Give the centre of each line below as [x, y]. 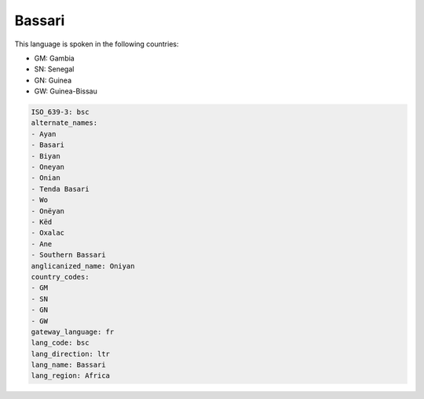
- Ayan [44, 134]
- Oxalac [48, 233]
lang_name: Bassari [68, 365]
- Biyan [46, 156]
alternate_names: [64, 123]
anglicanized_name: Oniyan [83, 266]
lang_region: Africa [70, 376]
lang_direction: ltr [70, 354]
